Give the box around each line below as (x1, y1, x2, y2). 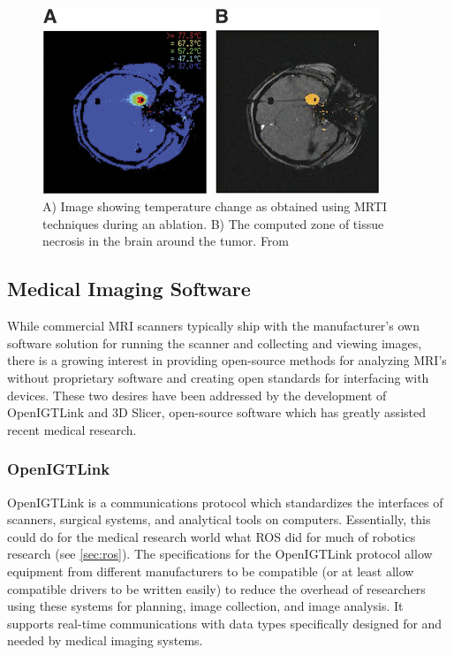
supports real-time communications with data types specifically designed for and (7, 613, 443, 632)
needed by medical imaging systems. (7, 631, 203, 650)
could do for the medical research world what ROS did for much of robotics (7, 527, 416, 545)
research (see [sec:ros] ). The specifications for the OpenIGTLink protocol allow (7, 545, 433, 563)
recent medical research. (7, 420, 137, 438)
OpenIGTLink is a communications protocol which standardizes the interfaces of (7, 492, 443, 511)
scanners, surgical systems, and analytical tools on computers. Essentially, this (7, 510, 431, 529)
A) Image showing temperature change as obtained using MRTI (42, 197, 388, 216)
